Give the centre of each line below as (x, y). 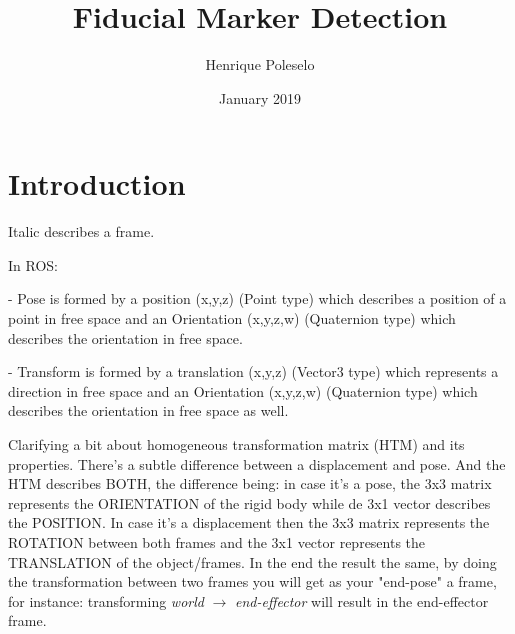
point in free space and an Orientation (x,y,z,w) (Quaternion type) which (232, 318)
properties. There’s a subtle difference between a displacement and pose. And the (257, 463)
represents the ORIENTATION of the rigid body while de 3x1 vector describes (249, 502)
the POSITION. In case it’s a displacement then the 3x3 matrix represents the (249, 522)
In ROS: (33, 264)
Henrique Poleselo (260, 64)
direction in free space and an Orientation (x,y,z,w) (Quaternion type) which (243, 390)
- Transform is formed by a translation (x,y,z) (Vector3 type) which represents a (253, 371)
